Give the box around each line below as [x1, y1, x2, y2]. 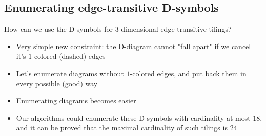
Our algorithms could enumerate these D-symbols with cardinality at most [16, 112, 251, 123]
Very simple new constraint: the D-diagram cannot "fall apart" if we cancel [16, 40, 251, 51]
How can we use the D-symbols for [4, 24, 113, 34]
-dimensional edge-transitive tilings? [118, 24, 232, 34]
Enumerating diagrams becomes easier [16, 95, 136, 106]
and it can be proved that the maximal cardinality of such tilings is [16, 122, 228, 133]
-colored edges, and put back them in [130, 67, 247, 78]
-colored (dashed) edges [32, 51, 106, 61]
